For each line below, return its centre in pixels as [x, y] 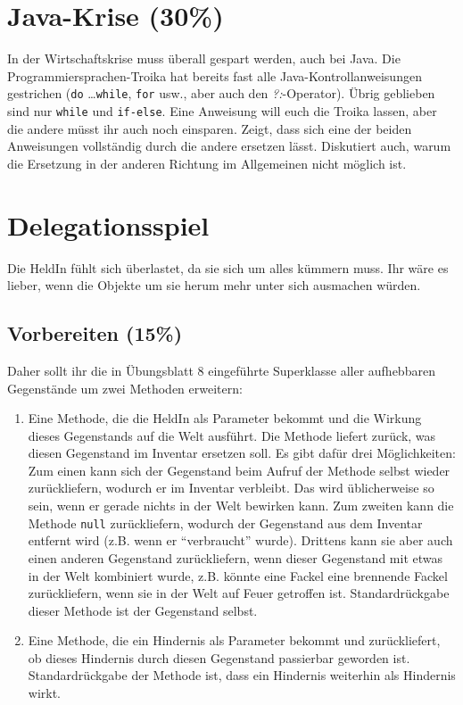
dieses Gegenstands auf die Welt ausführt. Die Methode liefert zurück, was [232, 435]
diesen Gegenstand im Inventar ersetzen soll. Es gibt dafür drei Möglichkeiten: [242, 453]
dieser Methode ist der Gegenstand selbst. [143, 610]
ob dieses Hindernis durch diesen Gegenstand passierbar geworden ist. [219, 657]
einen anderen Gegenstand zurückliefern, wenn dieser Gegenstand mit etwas [235, 557]
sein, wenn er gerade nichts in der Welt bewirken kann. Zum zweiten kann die [241, 506]
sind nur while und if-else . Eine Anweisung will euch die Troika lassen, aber [222, 110]
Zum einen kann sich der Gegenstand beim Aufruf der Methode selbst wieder [239, 470]
